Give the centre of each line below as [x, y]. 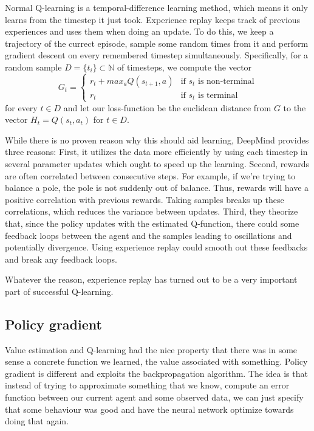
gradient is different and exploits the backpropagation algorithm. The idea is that [156, 373]
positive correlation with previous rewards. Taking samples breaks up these [145, 199]
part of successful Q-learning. [59, 291]
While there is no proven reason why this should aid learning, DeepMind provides [157, 140]
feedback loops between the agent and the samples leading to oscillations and [148, 235]
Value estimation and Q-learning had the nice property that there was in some [151, 349]
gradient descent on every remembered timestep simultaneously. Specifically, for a [157, 55]
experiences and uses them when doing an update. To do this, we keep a [139, 31]
